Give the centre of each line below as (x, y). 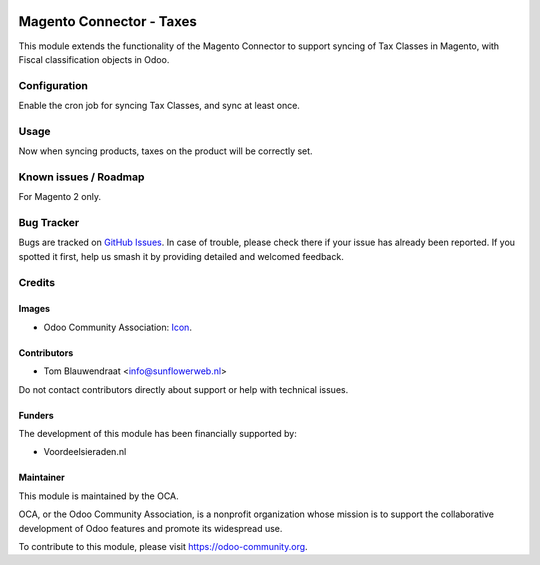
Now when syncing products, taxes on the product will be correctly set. (166, 151)
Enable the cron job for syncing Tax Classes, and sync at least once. (159, 106)
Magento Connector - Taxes (107, 21)
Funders (36, 415)
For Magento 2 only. (60, 197)
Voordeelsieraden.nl (85, 452)
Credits (36, 282)
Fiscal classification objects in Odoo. (94, 59)
